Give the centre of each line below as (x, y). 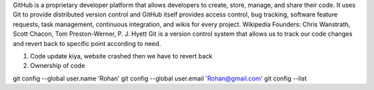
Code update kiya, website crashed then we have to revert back (121, 56)
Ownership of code (58, 66)
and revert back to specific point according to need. (87, 43)
